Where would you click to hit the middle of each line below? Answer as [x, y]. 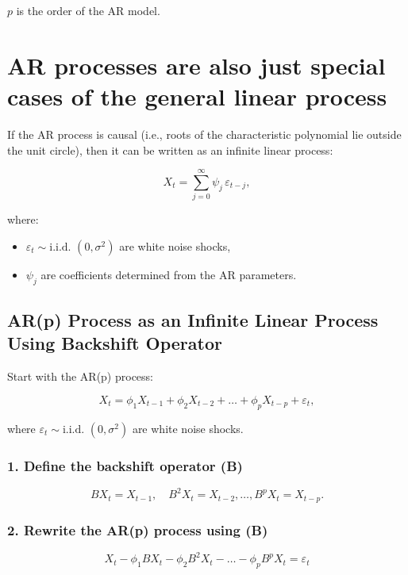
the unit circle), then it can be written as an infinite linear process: [170, 149]
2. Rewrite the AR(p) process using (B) [138, 529]
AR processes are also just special [196, 65]
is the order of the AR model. [88, 10]
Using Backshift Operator [115, 343]
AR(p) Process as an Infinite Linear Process [193, 320]
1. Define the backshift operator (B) [125, 465]
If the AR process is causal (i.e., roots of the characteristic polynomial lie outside [204, 134]
